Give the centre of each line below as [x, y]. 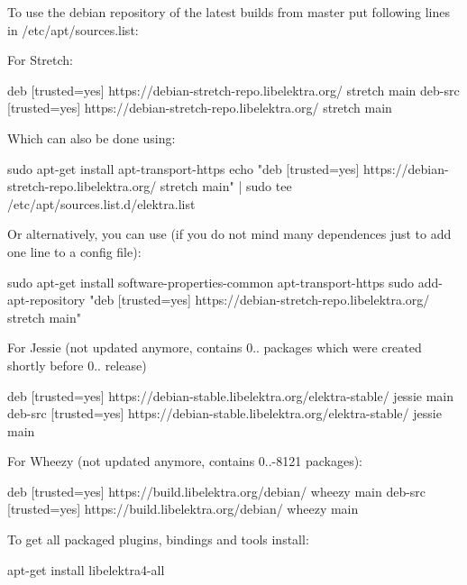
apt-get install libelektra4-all [86, 569]
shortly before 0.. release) [77, 365]
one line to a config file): [74, 251]
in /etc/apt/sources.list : [73, 29]
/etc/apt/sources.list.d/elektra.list [101, 203]
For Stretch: [41, 60]
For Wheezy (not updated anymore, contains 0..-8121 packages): [185, 461]
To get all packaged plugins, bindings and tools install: [158, 539]
